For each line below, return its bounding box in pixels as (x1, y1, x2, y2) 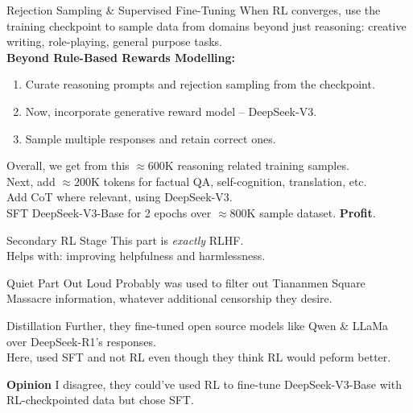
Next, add (6, 172, 56, 189)
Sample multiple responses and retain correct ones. (25, 130, 276, 147)
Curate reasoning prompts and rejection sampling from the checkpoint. (25, 76, 375, 93)
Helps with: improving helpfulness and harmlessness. (6, 247, 266, 264)
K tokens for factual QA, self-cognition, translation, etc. (90, 172, 367, 189)
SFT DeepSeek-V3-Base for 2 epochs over (6, 204, 212, 221)
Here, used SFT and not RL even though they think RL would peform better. (6, 349, 391, 366)
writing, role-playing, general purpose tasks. (6, 33, 222, 50)
